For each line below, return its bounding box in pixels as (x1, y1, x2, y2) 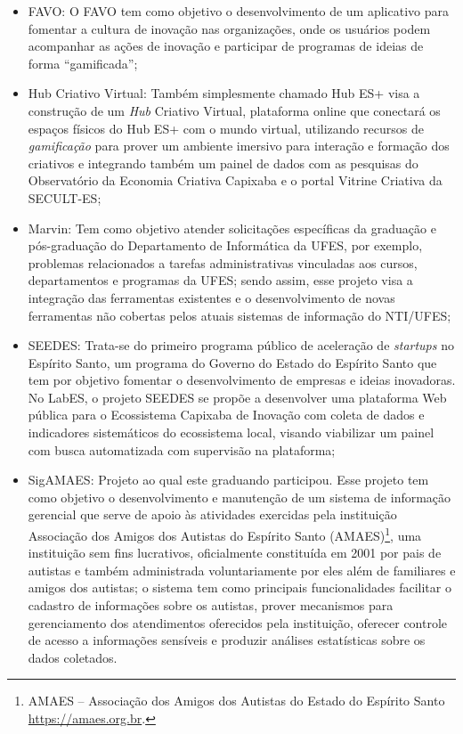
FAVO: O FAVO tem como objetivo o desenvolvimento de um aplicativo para (28, 2, 450, 20)
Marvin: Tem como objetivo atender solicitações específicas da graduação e (28, 218, 436, 237)
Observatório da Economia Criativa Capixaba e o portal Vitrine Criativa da (28, 171, 443, 190)
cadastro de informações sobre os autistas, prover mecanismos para (28, 596, 394, 615)
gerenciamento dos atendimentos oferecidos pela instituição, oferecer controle (28, 613, 448, 632)
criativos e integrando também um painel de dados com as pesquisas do (28, 153, 418, 172)
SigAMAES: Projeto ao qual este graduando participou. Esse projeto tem (28, 470, 429, 489)
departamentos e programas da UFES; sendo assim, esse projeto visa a (28, 271, 413, 290)
